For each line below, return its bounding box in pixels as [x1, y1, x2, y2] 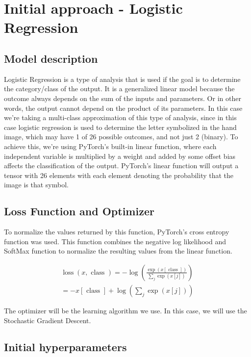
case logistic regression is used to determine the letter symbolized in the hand [4, 122, 237, 132]
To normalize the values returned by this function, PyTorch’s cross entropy [4, 227, 229, 237]
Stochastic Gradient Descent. [4, 315, 91, 325]
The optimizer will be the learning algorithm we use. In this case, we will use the [4, 305, 247, 315]
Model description [4, 51, 98, 66]
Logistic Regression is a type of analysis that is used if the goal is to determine [4, 74, 241, 84]
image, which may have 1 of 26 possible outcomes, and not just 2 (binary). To [4, 131, 238, 142]
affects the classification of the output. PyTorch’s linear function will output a [4, 160, 239, 171]
